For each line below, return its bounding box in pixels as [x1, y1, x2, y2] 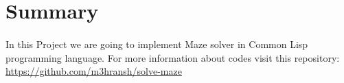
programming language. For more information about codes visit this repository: [5, 50, 340, 64]
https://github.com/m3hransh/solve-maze [5, 64, 182, 78]
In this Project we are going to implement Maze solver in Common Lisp [5, 36, 308, 51]
